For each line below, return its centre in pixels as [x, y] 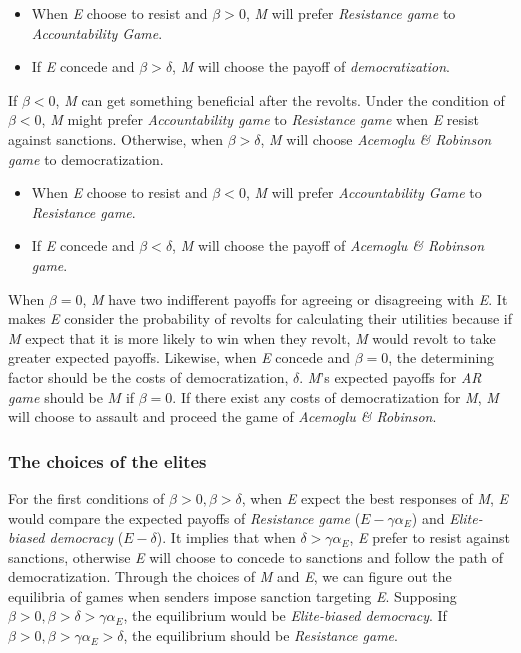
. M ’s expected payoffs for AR [390, 376]
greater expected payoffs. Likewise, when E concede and [179, 357]
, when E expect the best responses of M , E [375, 497]
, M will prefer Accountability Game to [363, 192]
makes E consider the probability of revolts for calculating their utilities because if [260, 318]
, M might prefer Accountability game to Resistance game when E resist [260, 119]
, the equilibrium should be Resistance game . [260, 635]
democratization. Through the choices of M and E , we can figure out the [230, 576]
